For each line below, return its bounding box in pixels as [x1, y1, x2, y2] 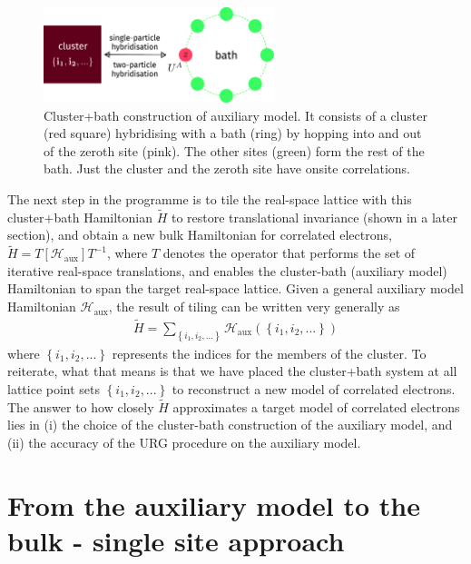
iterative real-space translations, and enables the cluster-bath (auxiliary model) [7, 261, 447, 280]
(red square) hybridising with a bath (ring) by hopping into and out [44, 124, 422, 143]
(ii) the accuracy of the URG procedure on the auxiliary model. [7, 432, 361, 451]
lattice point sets [7, 379, 101, 398]
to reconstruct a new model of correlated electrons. [172, 379, 456, 398]
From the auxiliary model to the [7, 486, 421, 523]
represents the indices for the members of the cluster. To [112, 343, 427, 362]
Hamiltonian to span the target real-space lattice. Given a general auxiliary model [7, 279, 464, 298]
